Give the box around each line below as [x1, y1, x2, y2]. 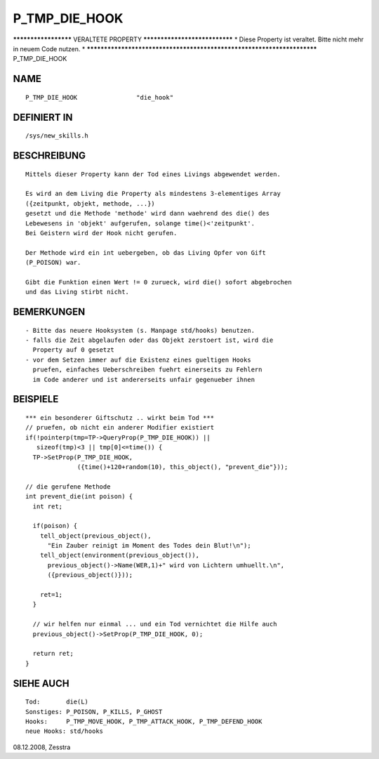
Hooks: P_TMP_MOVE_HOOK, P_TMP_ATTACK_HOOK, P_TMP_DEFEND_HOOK [25, 717, 262, 725]
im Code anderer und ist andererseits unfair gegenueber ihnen [32, 376, 255, 383]
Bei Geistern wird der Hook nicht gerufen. [25, 229, 178, 237]
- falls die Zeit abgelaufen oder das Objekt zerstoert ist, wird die [25, 336, 274, 344]
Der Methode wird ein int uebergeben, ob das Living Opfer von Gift [25, 249, 266, 256]
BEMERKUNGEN [13, 306, 86, 318]
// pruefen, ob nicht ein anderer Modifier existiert [25, 423, 214, 432]
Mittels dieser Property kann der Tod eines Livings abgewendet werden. [25, 170, 281, 178]
